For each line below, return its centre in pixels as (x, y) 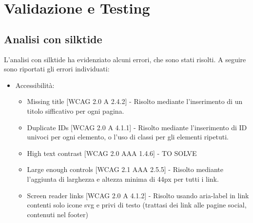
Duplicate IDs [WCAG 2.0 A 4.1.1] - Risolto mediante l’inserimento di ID (137, 127)
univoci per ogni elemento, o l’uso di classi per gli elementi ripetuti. (128, 137)
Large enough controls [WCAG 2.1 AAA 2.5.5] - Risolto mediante (125, 169)
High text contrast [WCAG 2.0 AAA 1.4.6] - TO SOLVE (112, 153)
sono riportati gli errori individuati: (57, 69)
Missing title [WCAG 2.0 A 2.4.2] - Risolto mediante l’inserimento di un (135, 101)
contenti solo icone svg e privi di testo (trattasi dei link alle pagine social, (137, 205)
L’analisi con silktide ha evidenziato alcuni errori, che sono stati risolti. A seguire (125, 59)
